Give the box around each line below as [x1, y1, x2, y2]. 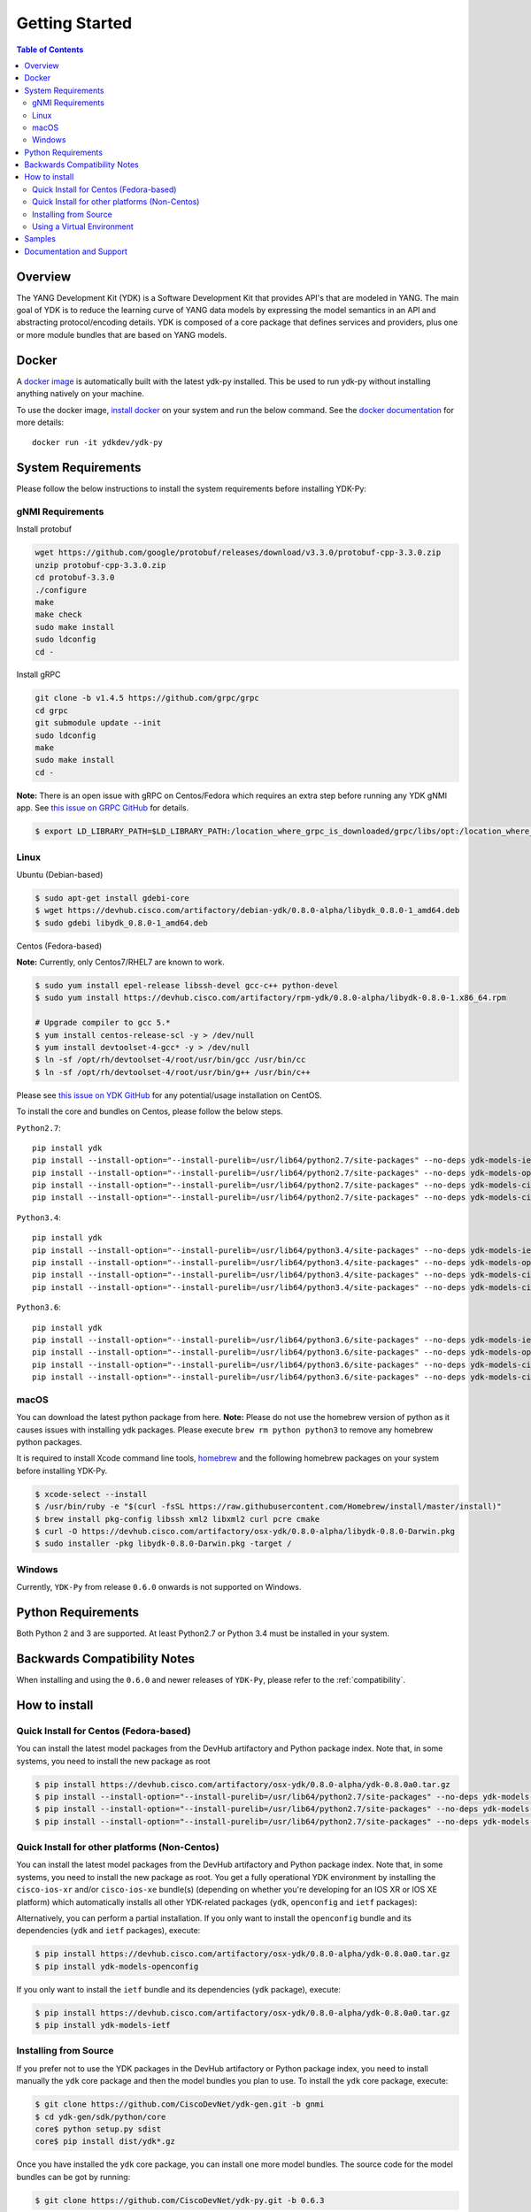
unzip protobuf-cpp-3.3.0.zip [35, 560, 166, 570]
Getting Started [16, 13, 133, 33]
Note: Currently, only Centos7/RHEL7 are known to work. [16, 956, 225, 968]
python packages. [16, 1437, 83, 1448]
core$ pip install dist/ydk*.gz [35, 2137, 176, 2147]
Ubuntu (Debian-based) [16, 869, 104, 879]
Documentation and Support [24, 246, 128, 257]
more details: [16, 417, 65, 427]
